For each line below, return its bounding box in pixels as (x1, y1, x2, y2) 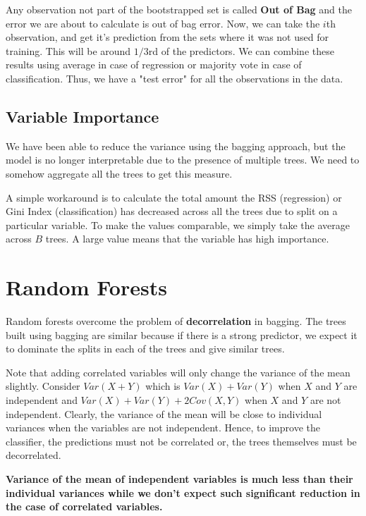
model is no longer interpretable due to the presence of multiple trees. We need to (6, 152, 360, 167)
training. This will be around (6, 43, 131, 58)
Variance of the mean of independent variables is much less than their (6, 471, 353, 486)
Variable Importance (6, 105, 159, 127)
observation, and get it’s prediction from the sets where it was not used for (6, 30, 329, 44)
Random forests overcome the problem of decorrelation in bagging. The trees (6, 314, 346, 328)
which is (145, 379, 181, 393)
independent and (6, 393, 78, 407)
